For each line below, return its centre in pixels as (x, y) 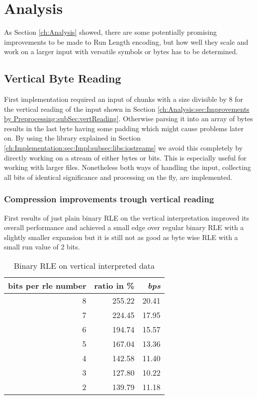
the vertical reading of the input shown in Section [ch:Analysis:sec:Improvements (127, 109)
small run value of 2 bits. (42, 247)
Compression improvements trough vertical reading (109, 199)
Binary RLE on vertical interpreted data (84, 266)
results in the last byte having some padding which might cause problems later (124, 128)
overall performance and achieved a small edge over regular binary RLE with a (124, 227)
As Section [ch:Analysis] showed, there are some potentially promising (110, 32)
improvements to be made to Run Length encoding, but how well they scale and (126, 41)
